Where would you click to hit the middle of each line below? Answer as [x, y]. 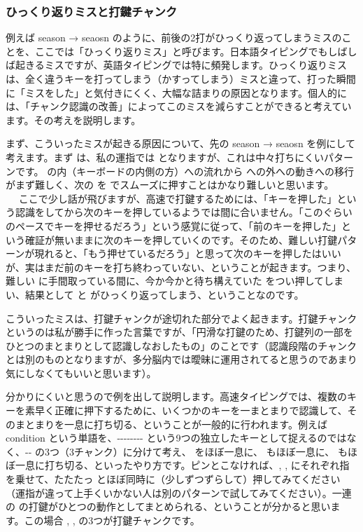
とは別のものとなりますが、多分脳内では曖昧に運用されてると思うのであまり [181, 359]
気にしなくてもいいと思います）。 [81, 373]
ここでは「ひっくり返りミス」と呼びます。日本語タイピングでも [181, 51]
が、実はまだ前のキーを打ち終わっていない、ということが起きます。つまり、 [181, 267]
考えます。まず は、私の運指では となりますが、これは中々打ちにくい [165, 157]
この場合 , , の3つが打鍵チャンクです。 [112, 520]
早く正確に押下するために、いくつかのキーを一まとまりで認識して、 [191, 410]
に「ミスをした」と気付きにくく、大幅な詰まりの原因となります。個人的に [176, 92]
